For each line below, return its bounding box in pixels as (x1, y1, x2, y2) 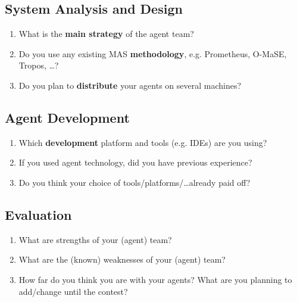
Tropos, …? (18, 59, 59, 71)
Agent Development (5, 108, 130, 126)
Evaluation (5, 205, 72, 223)
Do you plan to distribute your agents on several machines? (18, 79, 242, 91)
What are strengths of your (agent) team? (18, 233, 172, 245)
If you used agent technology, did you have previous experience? (18, 156, 252, 169)
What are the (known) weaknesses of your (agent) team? (18, 253, 226, 266)
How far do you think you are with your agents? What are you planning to (18, 273, 292, 285)
